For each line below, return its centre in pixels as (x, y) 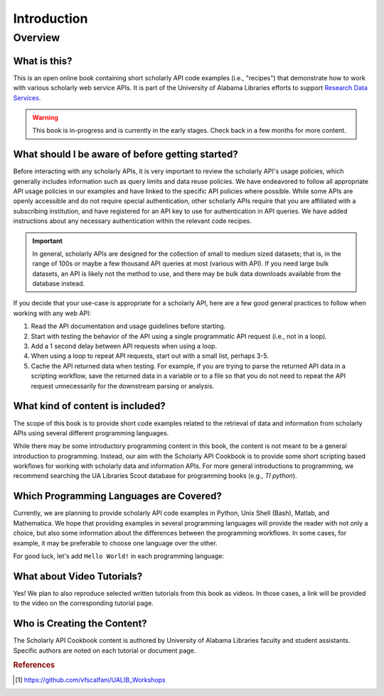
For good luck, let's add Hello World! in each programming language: (118, 556)
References (34, 665)
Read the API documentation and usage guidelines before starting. (128, 326)
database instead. (59, 283)
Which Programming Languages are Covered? (117, 496)
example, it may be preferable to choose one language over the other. (115, 543)
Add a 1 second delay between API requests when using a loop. (124, 346)
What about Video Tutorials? (78, 576)
